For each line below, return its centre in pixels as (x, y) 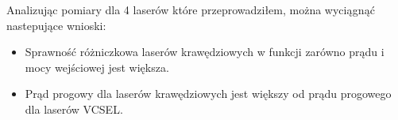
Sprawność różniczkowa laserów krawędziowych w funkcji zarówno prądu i (205, 52)
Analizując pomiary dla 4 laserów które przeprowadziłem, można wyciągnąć (191, 9)
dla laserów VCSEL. (74, 109)
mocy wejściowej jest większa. (97, 67)
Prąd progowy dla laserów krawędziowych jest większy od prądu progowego (208, 94)
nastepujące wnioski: (56, 25)
